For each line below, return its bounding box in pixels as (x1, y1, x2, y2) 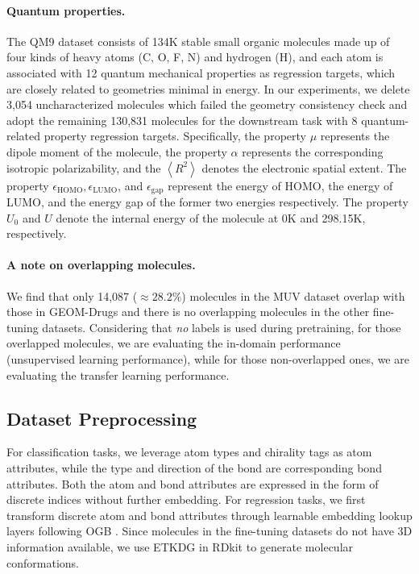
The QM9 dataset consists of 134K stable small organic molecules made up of (6, 32, 390, 49)
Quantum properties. (6, 2, 126, 19)
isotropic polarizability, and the (6, 159, 161, 176)
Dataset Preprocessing (6, 406, 197, 430)
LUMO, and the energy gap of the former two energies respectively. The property (6, 193, 409, 210)
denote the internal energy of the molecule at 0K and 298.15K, (56, 209, 366, 226)
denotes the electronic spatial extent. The (201, 159, 407, 176)
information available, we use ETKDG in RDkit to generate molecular (6, 538, 354, 555)
